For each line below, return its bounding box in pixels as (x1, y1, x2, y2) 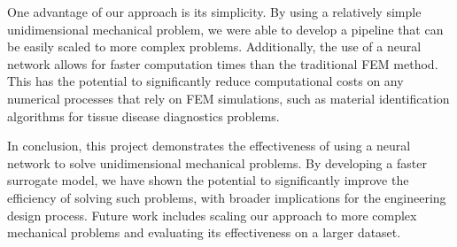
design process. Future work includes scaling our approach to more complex (7, 205, 417, 224)
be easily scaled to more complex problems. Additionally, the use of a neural (7, 37, 422, 56)
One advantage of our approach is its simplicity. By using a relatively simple (7, 3, 422, 20)
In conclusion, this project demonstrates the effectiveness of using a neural (7, 136, 411, 155)
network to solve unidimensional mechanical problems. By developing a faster (7, 153, 427, 172)
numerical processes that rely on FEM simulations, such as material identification (7, 89, 450, 107)
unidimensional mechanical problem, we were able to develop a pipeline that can (7, 19, 444, 38)
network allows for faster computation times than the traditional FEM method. (7, 54, 438, 73)
